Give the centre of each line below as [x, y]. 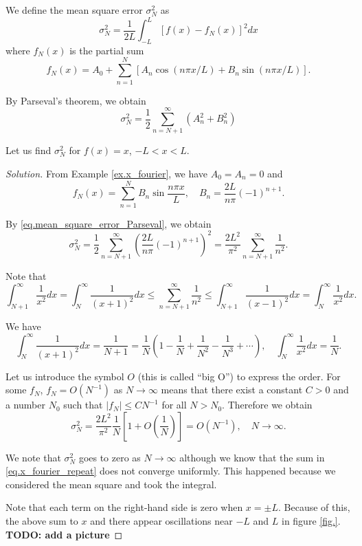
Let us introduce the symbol [65, 376]
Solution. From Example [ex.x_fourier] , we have [107, 173]
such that [83, 405]
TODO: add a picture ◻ [64, 534]
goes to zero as [110, 457]
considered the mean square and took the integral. [111, 484]
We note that [33, 457]
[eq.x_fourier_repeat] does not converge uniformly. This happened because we [171, 471]
